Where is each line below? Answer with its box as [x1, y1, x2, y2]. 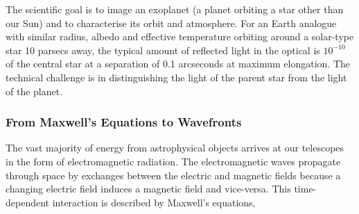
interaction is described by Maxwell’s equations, [52, 195, 256, 209]
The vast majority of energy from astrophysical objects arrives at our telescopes [6, 140, 344, 155]
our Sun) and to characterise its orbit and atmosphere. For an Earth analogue [6, 15, 337, 30]
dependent [6, 195, 50, 209]
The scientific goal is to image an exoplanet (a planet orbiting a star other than [6, 2, 344, 16]
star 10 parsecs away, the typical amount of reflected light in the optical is [6, 42, 320, 57]
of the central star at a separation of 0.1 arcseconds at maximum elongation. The [6, 56, 351, 71]
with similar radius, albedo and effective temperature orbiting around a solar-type [6, 29, 354, 44]
